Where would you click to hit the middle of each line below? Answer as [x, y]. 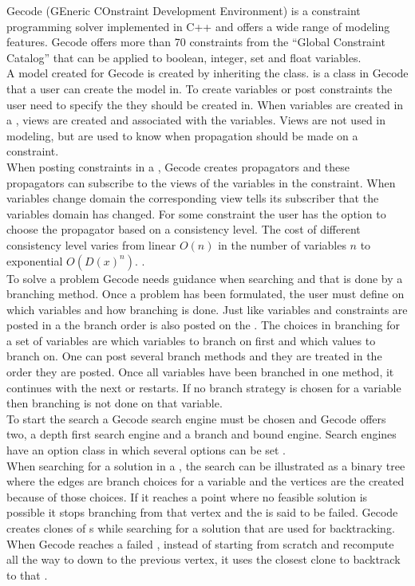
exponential [35, 260]
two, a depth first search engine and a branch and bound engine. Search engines [202, 434]
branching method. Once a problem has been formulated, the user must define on [206, 294]
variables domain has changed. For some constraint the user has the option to [196, 213]
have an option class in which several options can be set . [146, 450]
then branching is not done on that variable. [115, 403]
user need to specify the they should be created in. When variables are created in [205, 104]
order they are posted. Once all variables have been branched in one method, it [200, 372]
